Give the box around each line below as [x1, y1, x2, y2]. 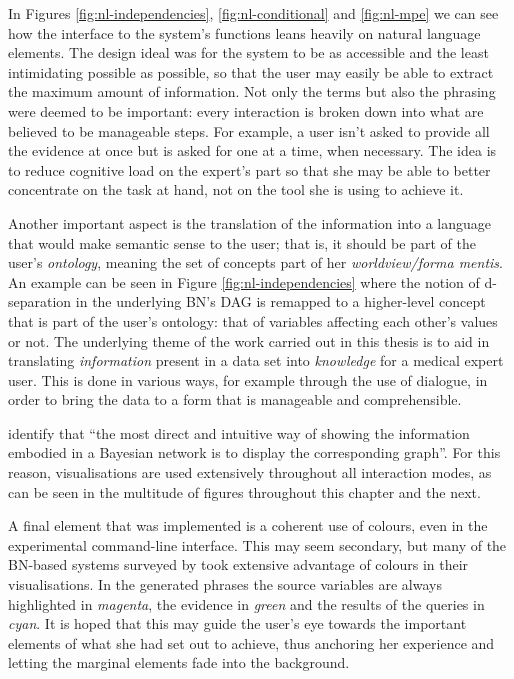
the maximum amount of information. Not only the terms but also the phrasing [8, 81, 496, 102]
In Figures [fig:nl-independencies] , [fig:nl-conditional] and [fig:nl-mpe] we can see [8, 3, 499, 23]
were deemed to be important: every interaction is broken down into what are [8, 100, 484, 121]
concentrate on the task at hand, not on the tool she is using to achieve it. [8, 179, 464, 200]
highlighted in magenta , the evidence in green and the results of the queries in [8, 593, 485, 614]
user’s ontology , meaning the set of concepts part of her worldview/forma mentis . [8, 252, 503, 273]
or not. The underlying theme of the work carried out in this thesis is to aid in [8, 330, 490, 351]
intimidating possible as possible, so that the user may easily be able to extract [8, 61, 494, 82]
